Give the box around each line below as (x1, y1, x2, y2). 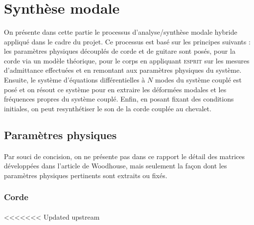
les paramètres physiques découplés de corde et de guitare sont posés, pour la (4, 46, 235, 56)
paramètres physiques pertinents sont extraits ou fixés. (4, 170, 167, 180)
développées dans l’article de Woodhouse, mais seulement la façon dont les (4, 161, 227, 171)
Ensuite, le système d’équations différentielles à (4, 74, 145, 84)
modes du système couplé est (155, 74, 242, 84)
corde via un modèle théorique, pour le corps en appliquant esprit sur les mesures (4, 55, 250, 65)
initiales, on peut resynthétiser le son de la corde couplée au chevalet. (4, 103, 211, 113)
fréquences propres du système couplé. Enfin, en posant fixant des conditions (4, 94, 234, 104)
